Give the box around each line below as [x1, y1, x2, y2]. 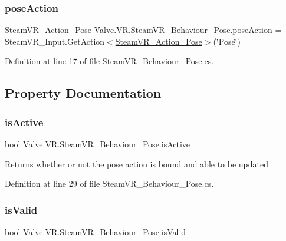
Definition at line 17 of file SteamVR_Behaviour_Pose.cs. [5, 55, 214, 67]
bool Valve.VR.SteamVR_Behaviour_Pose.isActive [5, 138, 190, 150]
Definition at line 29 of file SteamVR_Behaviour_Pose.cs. [5, 177, 214, 190]
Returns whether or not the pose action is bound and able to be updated [5, 157, 269, 170]
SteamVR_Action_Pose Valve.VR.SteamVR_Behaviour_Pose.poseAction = [5, 24, 282, 36]
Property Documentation [5, 84, 162, 102]
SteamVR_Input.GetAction [5, 35, 105, 47]
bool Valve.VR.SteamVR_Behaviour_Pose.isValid [5, 226, 186, 237]
